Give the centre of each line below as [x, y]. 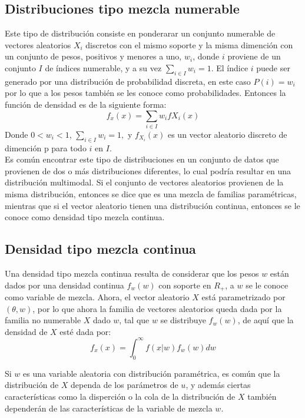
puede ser [273, 67]
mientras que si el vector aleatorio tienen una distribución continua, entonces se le [152, 205]
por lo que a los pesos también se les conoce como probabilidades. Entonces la [145, 93]
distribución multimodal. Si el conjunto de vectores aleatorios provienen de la [144, 182]
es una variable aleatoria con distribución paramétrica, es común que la [152, 373]
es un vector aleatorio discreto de [227, 134]
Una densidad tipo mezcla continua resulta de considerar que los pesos [132, 273]
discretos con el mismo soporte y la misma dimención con [189, 44]
